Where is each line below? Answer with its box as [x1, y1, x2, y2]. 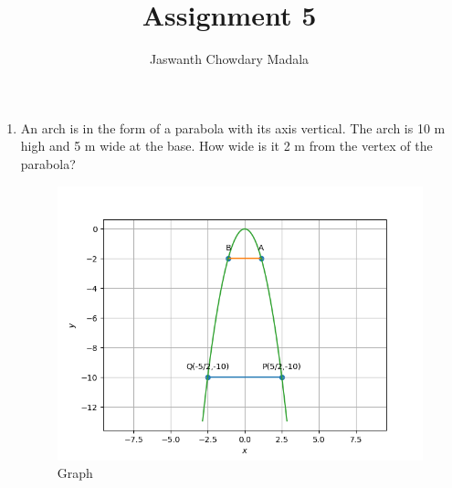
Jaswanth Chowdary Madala [149, 49, 310, 69]
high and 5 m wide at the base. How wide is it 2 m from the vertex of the [20, 136, 433, 155]
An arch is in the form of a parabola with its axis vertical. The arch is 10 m [20, 118, 446, 137]
